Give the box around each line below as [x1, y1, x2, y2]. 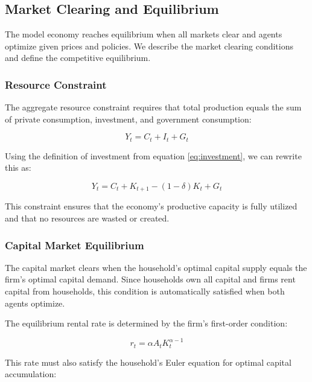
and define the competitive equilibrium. [5, 51, 151, 64]
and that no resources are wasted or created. [5, 212, 170, 224]
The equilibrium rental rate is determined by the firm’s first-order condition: [5, 317, 288, 329]
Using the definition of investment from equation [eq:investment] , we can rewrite [5, 149, 302, 162]
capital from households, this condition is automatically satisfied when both [5, 285, 285, 298]
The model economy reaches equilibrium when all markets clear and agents [5, 28, 282, 40]
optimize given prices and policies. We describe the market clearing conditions [5, 39, 294, 52]
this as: [5, 161, 31, 174]
